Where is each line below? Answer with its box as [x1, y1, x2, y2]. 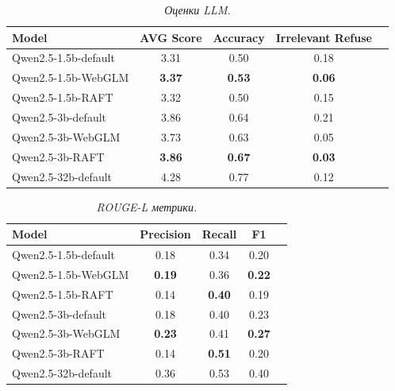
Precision [140, 226, 191, 242]
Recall [201, 226, 237, 242]
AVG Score [140, 29, 202, 45]
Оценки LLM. [164, 2, 231, 17]
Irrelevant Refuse [275, 29, 372, 45]
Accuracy [213, 29, 265, 45]
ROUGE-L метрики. [96, 198, 197, 215]
